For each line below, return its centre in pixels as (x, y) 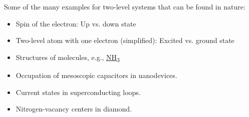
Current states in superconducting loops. (78, 92)
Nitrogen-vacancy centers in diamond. (74, 109)
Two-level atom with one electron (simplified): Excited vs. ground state (125, 40)
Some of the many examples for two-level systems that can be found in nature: (125, 6)
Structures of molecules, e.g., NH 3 (68, 57)
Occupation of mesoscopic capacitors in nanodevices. (96, 75)
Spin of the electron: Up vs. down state (76, 23)
